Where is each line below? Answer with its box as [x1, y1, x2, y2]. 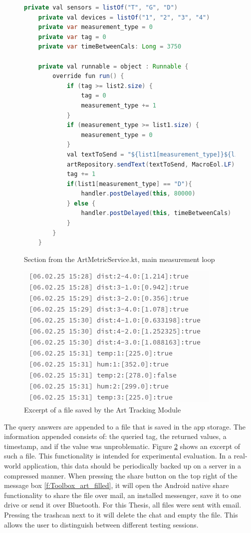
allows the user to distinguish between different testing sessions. [4, 519, 199, 529]
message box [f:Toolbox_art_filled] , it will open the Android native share [4, 480, 229, 490]
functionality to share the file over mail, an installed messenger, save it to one [4, 489, 242, 500]
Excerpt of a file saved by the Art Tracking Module [24, 404, 181, 415]
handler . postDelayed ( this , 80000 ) [81, 190, 196, 197]
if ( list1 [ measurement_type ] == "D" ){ [66, 180, 192, 187]
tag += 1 [66, 170, 96, 178]
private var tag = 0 [38, 33, 106, 40]
